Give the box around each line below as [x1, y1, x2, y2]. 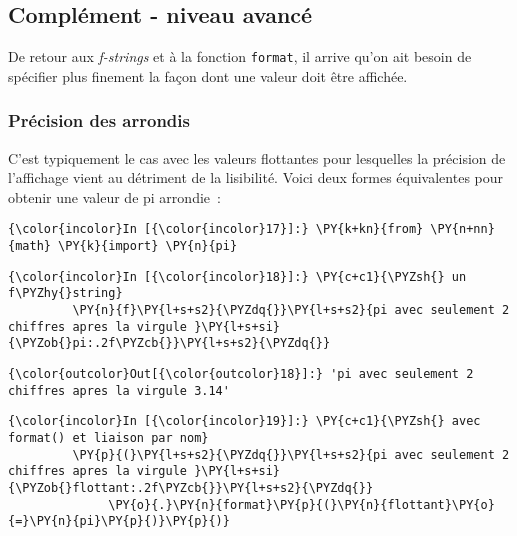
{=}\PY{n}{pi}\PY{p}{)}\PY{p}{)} [8, 514, 230, 529]
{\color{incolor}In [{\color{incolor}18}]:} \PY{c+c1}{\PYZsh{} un [8, 269, 467, 284]
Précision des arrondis [8, 108, 190, 133]
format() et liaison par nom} [8, 431, 209, 446]
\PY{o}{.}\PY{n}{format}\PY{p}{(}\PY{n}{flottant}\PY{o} [108, 497, 495, 512]
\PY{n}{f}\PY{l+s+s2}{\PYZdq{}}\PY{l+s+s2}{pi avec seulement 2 [72, 303, 510, 318]
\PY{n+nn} [430, 222, 495, 237]
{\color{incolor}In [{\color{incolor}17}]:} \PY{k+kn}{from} [8, 222, 424, 237]
